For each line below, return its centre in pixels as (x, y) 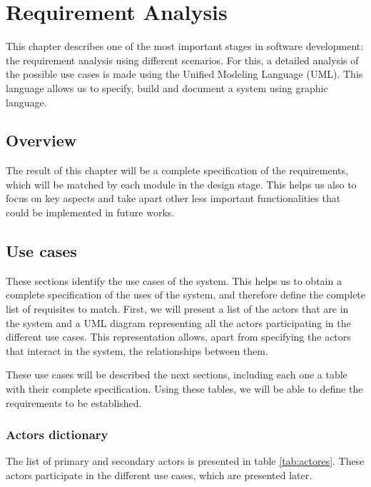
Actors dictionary (57, 435)
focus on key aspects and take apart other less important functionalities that (173, 198)
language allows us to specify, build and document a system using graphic (167, 87)
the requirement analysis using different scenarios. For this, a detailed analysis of (182, 60)
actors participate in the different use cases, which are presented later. (159, 475)
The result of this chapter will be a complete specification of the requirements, (177, 170)
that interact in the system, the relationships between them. (137, 350)
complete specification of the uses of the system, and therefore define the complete (186, 295)
